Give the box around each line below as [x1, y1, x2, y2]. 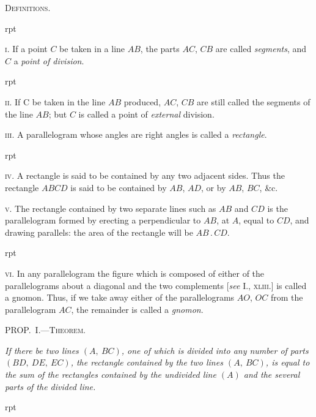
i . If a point [5, 42, 48, 55]
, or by [201, 181, 226, 193]
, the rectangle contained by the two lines [70, 356, 223, 369]
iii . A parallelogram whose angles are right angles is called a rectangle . [5, 128, 267, 141]
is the [267, 201, 288, 214]
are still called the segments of [197, 95, 310, 108]
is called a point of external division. [78, 107, 215, 120]
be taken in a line [59, 42, 125, 55]
